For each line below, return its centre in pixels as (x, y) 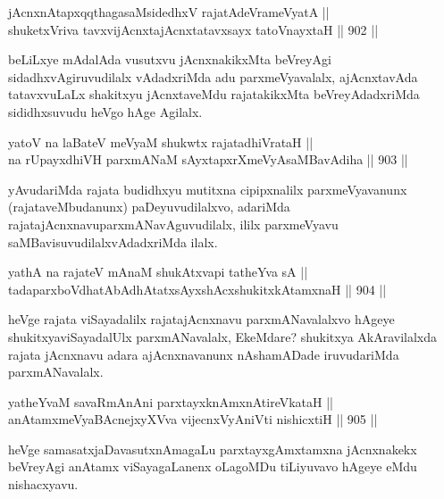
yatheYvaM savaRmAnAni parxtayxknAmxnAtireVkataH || (171, 401)
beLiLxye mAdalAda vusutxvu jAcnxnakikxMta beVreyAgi (170, 59)
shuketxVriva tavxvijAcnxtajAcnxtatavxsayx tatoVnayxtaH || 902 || (193, 29)
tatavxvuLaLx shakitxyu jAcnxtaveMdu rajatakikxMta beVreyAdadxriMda (214, 94)
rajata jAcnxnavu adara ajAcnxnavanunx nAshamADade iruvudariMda (204, 354)
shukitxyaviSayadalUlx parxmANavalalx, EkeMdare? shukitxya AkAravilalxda (223, 336)
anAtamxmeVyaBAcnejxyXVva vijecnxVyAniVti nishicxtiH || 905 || (193, 419)
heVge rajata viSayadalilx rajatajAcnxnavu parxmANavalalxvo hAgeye (201, 319)
